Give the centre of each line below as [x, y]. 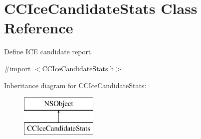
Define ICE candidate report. [49, 52]
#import [17, 68]
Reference [39, 28]
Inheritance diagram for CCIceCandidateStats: [75, 85]
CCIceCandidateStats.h [78, 68]
